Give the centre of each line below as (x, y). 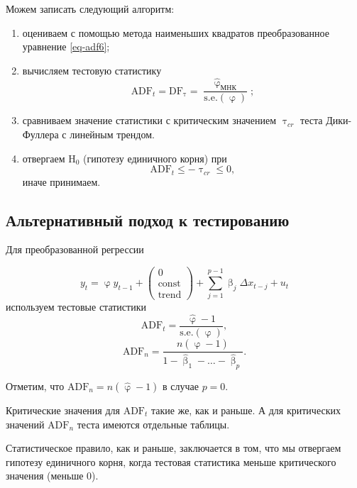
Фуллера (40, 134)
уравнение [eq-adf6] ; (66, 46)
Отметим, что (35, 386)
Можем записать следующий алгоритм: (90, 9)
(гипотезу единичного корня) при (155, 158)
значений (25, 424)
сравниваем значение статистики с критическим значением (149, 120)
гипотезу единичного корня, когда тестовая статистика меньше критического (171, 461)
